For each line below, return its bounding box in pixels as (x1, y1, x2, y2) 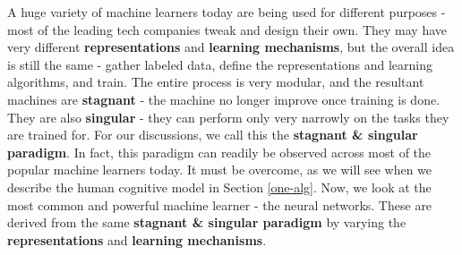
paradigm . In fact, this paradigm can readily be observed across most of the (7, 142, 432, 161)
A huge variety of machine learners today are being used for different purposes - (7, 3, 446, 21)
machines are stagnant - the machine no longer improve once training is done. (7, 89, 441, 108)
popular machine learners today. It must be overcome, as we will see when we (7, 160, 432, 179)
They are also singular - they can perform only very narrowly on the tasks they (7, 107, 449, 126)
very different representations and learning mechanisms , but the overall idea (7, 38, 455, 56)
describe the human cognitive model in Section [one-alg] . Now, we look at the (7, 177, 432, 196)
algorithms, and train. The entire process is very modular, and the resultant (7, 72, 424, 91)
